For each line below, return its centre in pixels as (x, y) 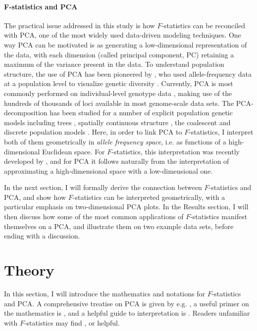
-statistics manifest (219, 216)
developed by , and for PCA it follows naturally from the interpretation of (117, 161)
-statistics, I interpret (221, 132)
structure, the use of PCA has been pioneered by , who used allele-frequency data (128, 73)
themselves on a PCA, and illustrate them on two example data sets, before (119, 226)
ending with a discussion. (42, 236)
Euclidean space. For (74, 151)
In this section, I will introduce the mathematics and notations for (104, 293)
